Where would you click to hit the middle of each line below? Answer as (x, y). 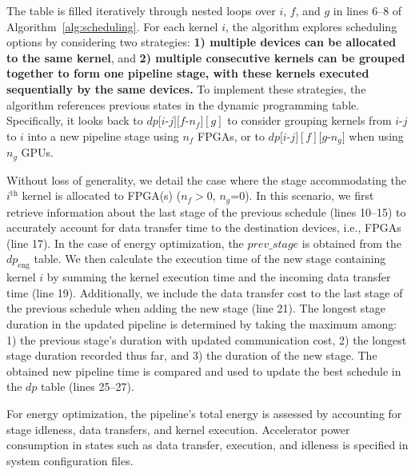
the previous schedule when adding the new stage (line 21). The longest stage (196, 308)
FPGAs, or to (231, 135)
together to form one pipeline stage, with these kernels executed (188, 73)
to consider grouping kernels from (309, 120)
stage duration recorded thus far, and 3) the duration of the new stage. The (192, 355)
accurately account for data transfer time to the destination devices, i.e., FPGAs (204, 227)
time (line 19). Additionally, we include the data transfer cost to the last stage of (205, 292)
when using (376, 135)
